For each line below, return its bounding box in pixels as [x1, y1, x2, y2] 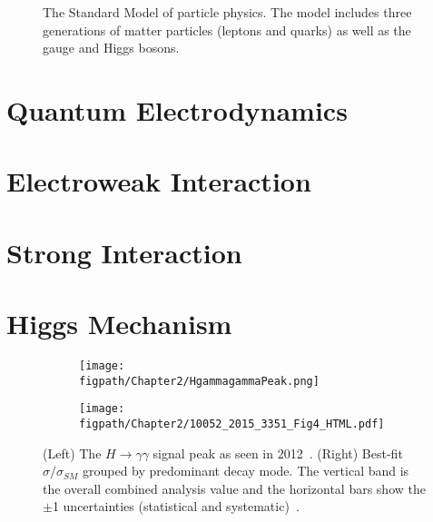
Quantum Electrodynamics [6, 91, 348, 128]
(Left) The [43, 443, 102, 462]
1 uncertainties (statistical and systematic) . [52, 497, 300, 516]
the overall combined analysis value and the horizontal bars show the [43, 478, 426, 497]
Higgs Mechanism [6, 305, 232, 342]
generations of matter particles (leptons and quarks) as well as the [43, 20, 411, 39]
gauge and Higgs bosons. [43, 38, 180, 57]
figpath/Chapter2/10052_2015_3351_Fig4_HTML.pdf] [79, 418, 385, 430]
